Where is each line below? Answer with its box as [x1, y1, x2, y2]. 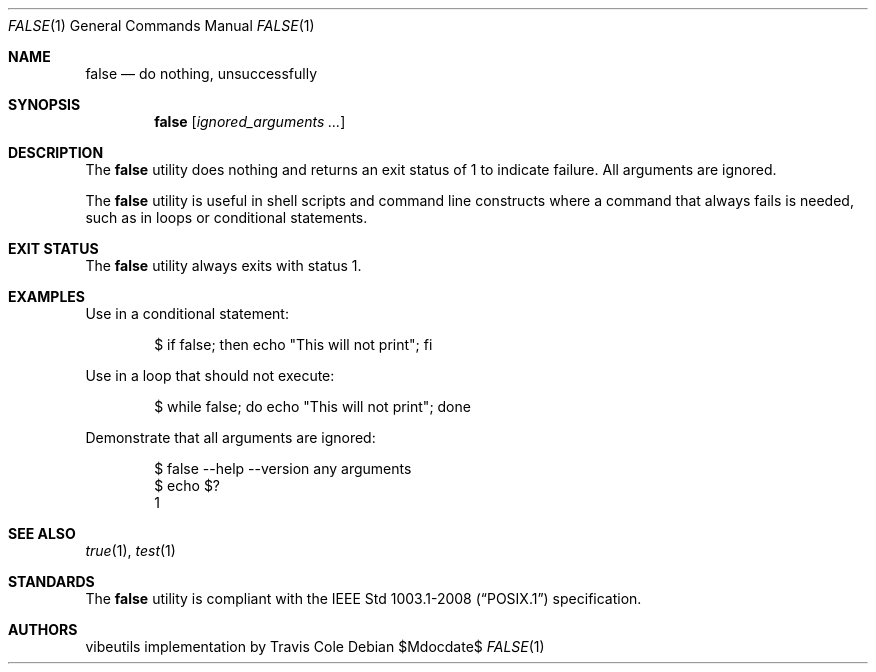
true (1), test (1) [85, 542, 176, 559]
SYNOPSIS [8, 96, 81, 113]
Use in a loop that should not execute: [85, 367, 335, 384]
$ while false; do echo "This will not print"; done [154, 398, 471, 415]
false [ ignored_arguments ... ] [154, 113, 346, 130]
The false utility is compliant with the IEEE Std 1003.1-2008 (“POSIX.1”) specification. [85, 590, 642, 607]
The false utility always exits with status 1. [85, 257, 362, 274]
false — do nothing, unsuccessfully [85, 65, 318, 82]
